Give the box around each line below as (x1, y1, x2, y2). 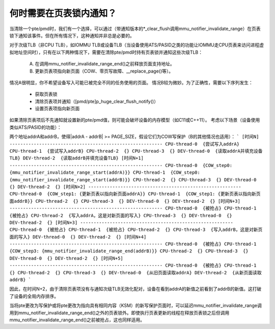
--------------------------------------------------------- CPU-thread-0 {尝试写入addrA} (9, 141, 239, 147)
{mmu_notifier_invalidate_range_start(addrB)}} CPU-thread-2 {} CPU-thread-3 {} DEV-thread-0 (9, 177, 257, 182)
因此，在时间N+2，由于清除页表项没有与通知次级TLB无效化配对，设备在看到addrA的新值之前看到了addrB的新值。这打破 (9, 286, 262, 292)
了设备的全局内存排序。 (9, 293, 59, 299)
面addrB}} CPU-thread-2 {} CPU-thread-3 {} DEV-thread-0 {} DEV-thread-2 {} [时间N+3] (9, 198, 240, 204)
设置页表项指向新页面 (35, 105, 80, 112)
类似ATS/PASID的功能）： (9, 124, 62, 130)
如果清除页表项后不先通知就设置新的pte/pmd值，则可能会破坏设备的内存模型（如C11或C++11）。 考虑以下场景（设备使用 (9, 117, 260, 123)
